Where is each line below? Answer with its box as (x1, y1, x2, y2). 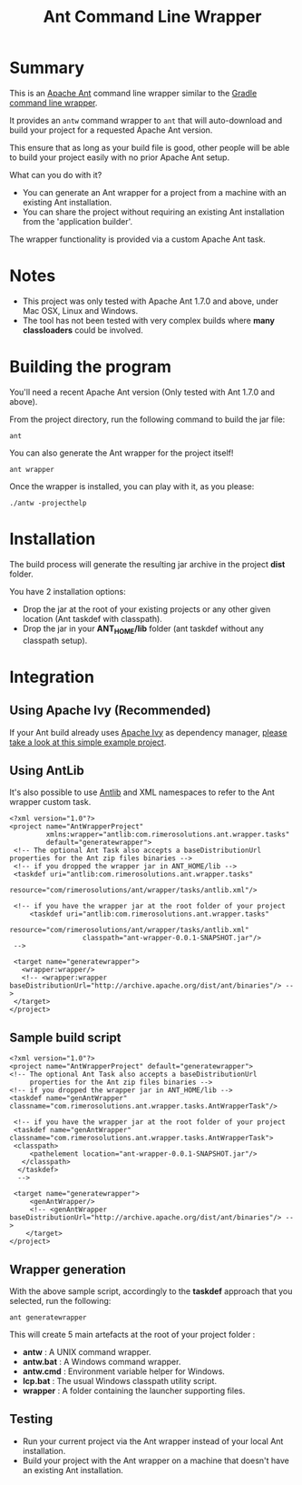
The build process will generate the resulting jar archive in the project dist (9, 558, 286, 569)
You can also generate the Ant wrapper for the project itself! (9, 447, 234, 458)
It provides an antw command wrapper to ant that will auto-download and (9, 115, 283, 125)
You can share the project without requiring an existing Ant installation (22, 206, 286, 217)
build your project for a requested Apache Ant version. (9, 125, 213, 135)
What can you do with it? (9, 169, 102, 180)
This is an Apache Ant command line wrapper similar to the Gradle (9, 87, 258, 98)
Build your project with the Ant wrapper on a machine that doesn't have (22, 1455, 290, 1466)
